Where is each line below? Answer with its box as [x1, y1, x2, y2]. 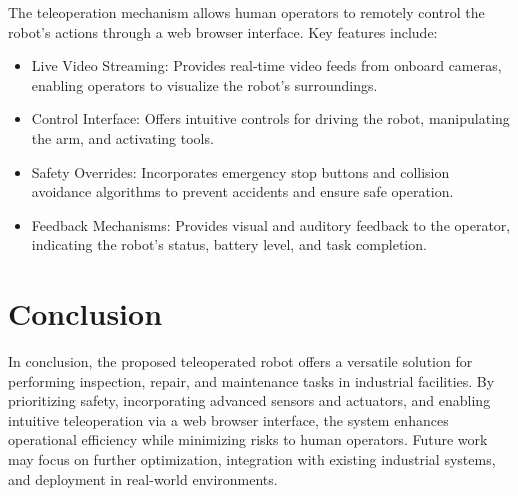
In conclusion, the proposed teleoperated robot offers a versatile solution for [8, 351, 473, 372]
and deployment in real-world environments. [8, 468, 278, 489]
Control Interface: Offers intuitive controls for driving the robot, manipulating [31, 108, 510, 129]
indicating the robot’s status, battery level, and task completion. [31, 234, 427, 255]
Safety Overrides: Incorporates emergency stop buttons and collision [31, 161, 450, 182]
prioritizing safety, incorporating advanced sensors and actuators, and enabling [8, 390, 491, 411]
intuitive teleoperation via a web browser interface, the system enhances [8, 409, 449, 430]
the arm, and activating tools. [31, 127, 214, 148]
